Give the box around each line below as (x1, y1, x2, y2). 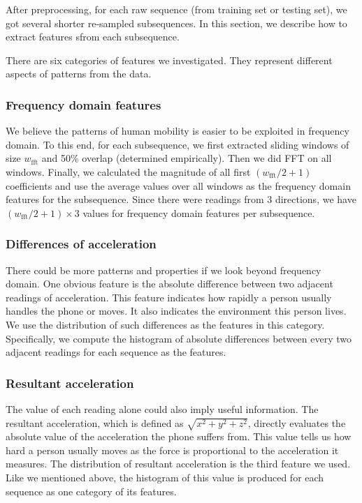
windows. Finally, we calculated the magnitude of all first (6, 164, 251, 179)
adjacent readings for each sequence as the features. (6, 345, 226, 359)
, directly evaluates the (247, 415, 346, 430)
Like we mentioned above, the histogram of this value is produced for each (6, 470, 324, 485)
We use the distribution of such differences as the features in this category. (6, 317, 325, 331)
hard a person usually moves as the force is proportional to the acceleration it (6, 442, 339, 457)
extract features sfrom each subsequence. (6, 29, 180, 44)
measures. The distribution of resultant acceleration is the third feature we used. (6, 456, 351, 471)
